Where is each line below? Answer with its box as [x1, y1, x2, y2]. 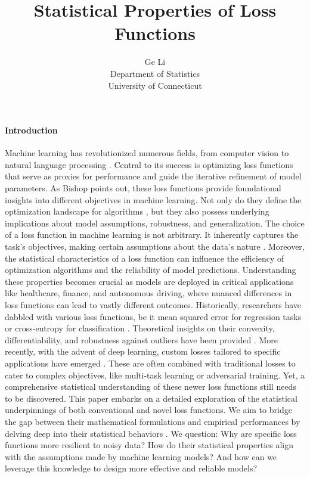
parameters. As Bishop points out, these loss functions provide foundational [5, 182, 281, 194]
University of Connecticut [108, 79, 202, 91]
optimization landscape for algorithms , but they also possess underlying [5, 205, 269, 218]
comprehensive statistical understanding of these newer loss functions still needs [5, 380, 296, 393]
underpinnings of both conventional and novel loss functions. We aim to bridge [5, 403, 292, 416]
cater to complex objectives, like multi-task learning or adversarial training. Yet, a [5, 368, 305, 381]
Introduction [5, 124, 58, 136]
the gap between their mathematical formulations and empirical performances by [5, 415, 300, 427]
